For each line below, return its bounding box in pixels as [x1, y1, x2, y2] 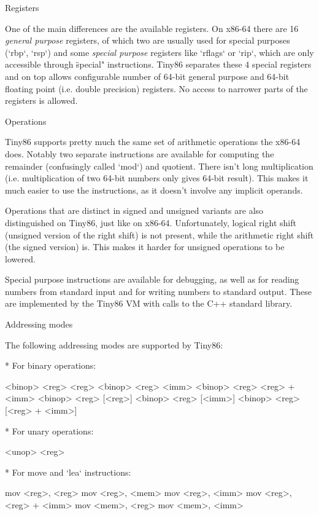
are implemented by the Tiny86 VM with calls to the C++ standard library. [5, 297, 293, 310]
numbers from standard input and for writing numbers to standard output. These [5, 285, 312, 297]
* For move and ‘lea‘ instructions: [5, 465, 131, 478]
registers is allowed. [5, 94, 78, 107]
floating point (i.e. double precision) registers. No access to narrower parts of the [5, 82, 308, 95]
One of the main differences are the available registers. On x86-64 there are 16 [5, 22, 299, 34]
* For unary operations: [5, 424, 94, 437]
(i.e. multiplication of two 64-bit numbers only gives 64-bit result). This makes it [5, 171, 309, 184]
